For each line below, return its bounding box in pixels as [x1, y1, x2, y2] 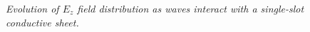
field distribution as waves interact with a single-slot [77, 1, 304, 15]
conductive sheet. [6, 15, 79, 29]
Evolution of [6, 1, 59, 15]
